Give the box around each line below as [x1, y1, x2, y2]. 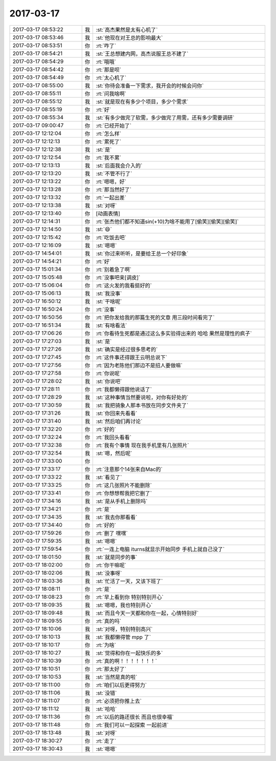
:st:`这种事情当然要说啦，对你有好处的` [96, 394, 189, 401]
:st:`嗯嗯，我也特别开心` [96, 601, 153, 609]
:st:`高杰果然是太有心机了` [96, 26, 158, 33]
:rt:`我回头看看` [96, 434, 132, 441]
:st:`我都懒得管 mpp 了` [96, 633, 151, 640]
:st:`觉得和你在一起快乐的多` [96, 650, 163, 657]
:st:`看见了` [96, 474, 122, 481]
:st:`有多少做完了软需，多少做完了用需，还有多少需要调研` [96, 114, 235, 121]
